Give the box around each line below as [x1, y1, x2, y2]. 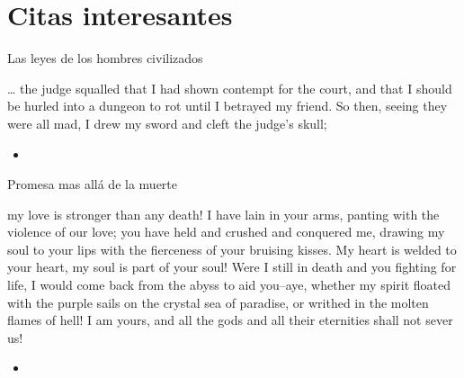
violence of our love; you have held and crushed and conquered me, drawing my [7, 222, 445, 241]
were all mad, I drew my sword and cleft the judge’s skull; [7, 113, 327, 132]
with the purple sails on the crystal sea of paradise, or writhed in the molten [7, 292, 429, 311]
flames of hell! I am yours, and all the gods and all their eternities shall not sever [7, 310, 453, 329]
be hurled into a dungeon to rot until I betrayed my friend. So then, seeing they [7, 96, 448, 115]
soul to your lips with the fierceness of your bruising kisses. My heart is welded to [7, 239, 457, 258]
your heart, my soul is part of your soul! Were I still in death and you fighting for [7, 257, 457, 276]
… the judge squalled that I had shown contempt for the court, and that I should [7, 78, 452, 97]
